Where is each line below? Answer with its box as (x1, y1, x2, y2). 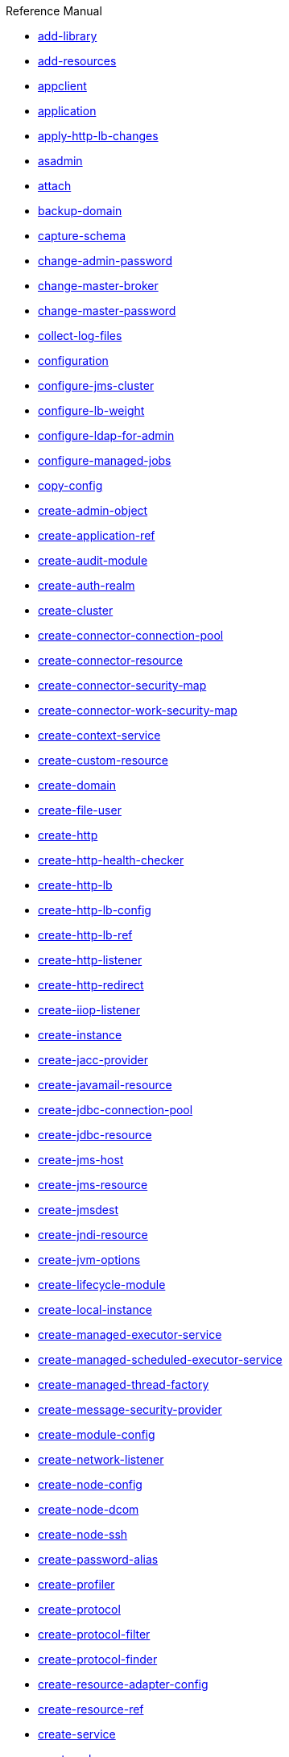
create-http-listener (38, 953, 142, 967)
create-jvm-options (38, 1253, 141, 1266)
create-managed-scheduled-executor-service (38, 1353, 283, 1366)
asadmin (38, 154, 83, 168)
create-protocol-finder (38, 1652, 158, 1666)
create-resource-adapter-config (38, 1677, 208, 1691)
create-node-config (38, 1477, 142, 1491)
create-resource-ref (38, 1702, 144, 1716)
